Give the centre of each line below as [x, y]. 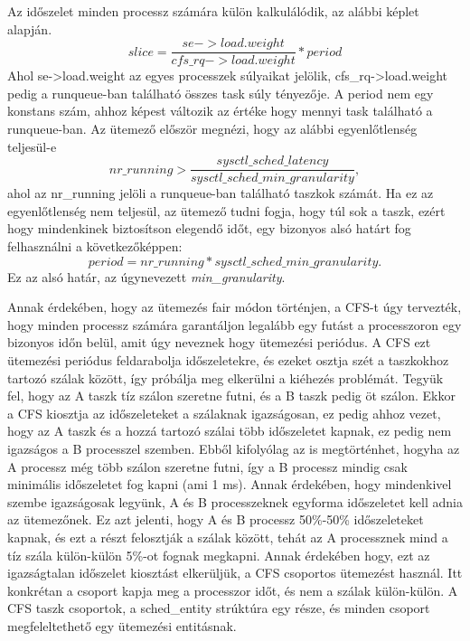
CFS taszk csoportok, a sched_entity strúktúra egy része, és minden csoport [219, 608]
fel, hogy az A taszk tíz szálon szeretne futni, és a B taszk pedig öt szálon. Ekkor [231, 396]
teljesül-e [32, 146]
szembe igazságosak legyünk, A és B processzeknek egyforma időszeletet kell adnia [235, 501]
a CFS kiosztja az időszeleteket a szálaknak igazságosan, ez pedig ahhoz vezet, [224, 413]
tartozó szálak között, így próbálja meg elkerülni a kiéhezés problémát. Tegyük [226, 377]
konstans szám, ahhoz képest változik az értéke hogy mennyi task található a [220, 111]
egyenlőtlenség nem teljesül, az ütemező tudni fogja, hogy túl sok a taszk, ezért [226, 210]
